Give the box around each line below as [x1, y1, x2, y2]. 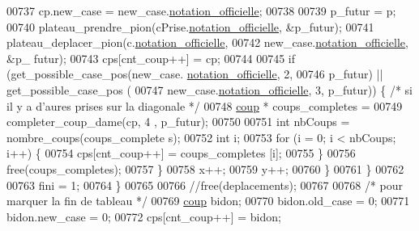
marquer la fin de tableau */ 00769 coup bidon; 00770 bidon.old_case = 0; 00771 [6, 192, 410, 209]
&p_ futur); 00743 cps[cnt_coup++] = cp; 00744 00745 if [6, 49, 295, 66]
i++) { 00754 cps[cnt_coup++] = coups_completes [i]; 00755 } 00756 [6, 145, 356, 162]
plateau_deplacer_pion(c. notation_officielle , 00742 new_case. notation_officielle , [6, 34, 408, 51]
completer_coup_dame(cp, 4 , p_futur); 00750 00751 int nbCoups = [6, 113, 350, 130]
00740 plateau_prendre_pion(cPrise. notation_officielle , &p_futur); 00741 [6, 18, 374, 35]
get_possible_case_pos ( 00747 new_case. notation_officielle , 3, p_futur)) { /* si [6, 81, 413, 98]
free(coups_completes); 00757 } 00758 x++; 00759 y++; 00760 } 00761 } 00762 [6, 160, 404, 177]
